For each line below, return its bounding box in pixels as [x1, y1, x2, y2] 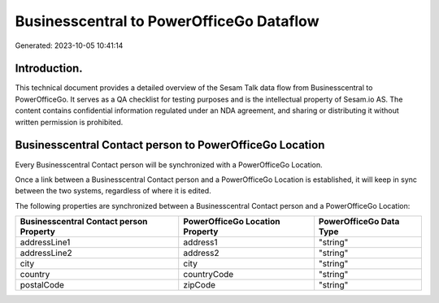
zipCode [183, 279, 215, 291]
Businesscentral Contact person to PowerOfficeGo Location [15, 138, 325, 152]
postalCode [20, 279, 65, 291]
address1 [183, 236, 218, 248]
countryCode [183, 269, 234, 280]
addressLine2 [20, 248, 72, 259]
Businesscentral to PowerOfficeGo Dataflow [15, 12, 319, 30]
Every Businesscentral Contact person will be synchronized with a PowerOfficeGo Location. [15, 159, 323, 170]
